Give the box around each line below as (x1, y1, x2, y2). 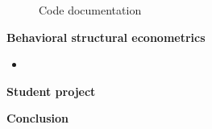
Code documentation (39, 2, 142, 18)
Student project (6, 82, 96, 99)
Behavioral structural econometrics (6, 28, 206, 45)
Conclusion (6, 110, 69, 127)
